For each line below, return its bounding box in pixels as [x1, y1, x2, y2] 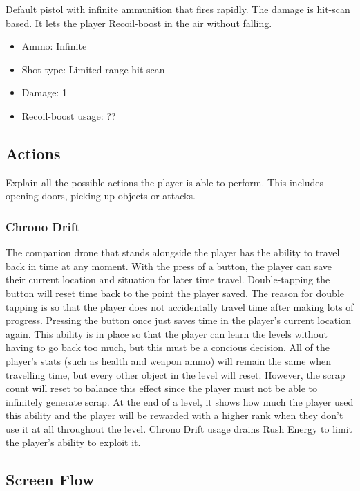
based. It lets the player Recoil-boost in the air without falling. [6, 15, 272, 30]
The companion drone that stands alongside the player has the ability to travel [6, 245, 340, 260]
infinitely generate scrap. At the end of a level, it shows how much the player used [6, 394, 354, 409]
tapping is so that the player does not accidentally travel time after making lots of [6, 299, 354, 314]
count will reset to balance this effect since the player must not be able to [6, 381, 318, 395]
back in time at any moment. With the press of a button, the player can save [6, 258, 332, 273]
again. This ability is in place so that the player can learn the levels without [6, 326, 328, 341]
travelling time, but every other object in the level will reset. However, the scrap [6, 367, 345, 382]
